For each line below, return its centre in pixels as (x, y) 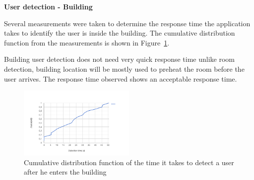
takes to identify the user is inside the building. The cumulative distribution (120, 33)
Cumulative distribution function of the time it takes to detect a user (129, 162)
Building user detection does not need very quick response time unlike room (119, 59)
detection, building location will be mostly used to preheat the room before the (124, 68)
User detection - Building (48, 6)
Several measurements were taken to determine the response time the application (127, 23)
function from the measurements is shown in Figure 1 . (87, 42)
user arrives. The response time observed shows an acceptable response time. (121, 78)
